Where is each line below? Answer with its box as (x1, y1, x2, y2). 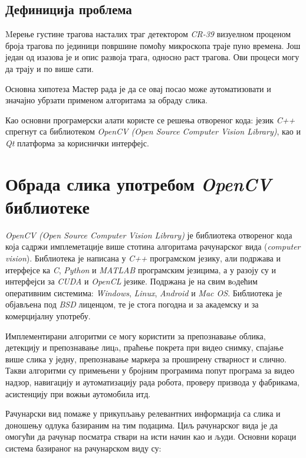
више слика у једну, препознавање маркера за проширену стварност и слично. (5, 352, 287, 365)
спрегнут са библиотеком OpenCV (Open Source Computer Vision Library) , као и (5, 125, 301, 138)
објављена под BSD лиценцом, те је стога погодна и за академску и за (5, 298, 259, 310)
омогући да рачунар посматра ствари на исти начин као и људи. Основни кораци (5, 430, 297, 443)
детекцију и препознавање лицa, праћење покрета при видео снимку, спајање (5, 341, 284, 354)
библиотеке (5, 194, 90, 218)
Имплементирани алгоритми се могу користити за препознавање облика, (5, 329, 266, 342)
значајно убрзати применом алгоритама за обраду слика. (5, 94, 208, 106)
